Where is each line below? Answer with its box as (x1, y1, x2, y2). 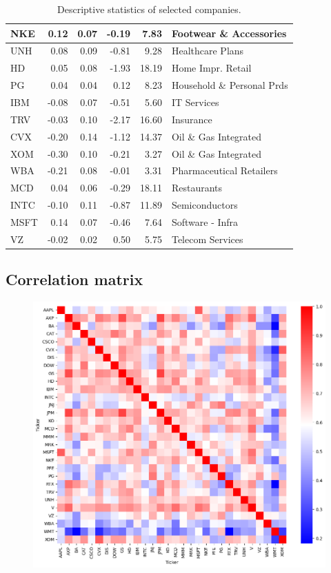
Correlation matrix (6, 269, 143, 290)
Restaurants (171, 180, 223, 195)
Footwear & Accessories (171, 25, 287, 40)
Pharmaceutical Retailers (171, 163, 278, 178)
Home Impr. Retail (171, 61, 252, 75)
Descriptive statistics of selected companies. (57, 2, 241, 16)
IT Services (171, 94, 219, 109)
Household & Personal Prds (171, 78, 288, 92)
